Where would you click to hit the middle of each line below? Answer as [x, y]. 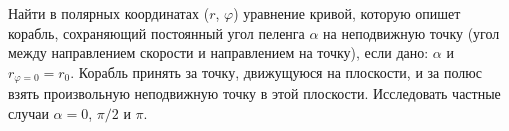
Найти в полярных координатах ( [109, 13]
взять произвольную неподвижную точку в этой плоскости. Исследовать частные [254, 93]
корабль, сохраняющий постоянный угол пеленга [156, 32]
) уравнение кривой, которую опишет [347, 13]
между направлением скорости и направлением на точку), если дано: [218, 52]
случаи [28, 112]
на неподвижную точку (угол [411, 32]
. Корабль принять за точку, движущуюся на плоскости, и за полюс [276, 71]
